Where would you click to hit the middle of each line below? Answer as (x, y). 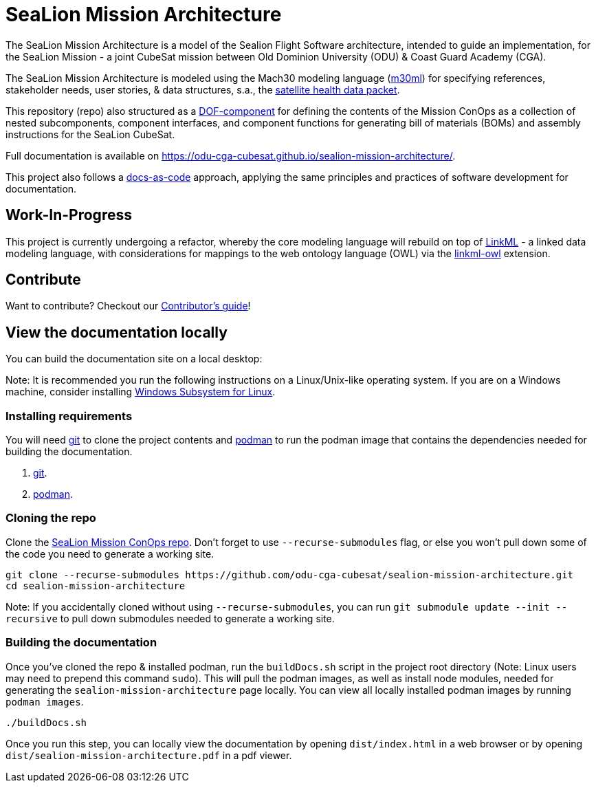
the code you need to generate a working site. (110, 554)
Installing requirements (69, 416)
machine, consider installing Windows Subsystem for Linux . (141, 392)
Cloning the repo (51, 518)
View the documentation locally (117, 332)
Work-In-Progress (69, 215)
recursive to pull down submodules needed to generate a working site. (170, 618)
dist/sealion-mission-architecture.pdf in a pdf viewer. (149, 755)
